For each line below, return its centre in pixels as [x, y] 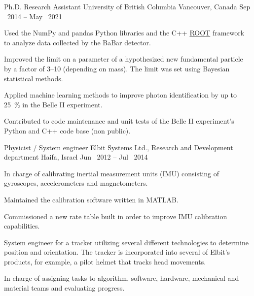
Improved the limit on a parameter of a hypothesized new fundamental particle [124, 59]
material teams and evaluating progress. [64, 288]
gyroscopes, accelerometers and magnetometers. [76, 183]
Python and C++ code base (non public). [67, 130]
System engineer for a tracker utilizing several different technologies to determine [126, 242]
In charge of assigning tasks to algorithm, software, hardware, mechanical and [122, 278]
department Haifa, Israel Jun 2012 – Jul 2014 [76, 157]
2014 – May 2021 [35, 16]
